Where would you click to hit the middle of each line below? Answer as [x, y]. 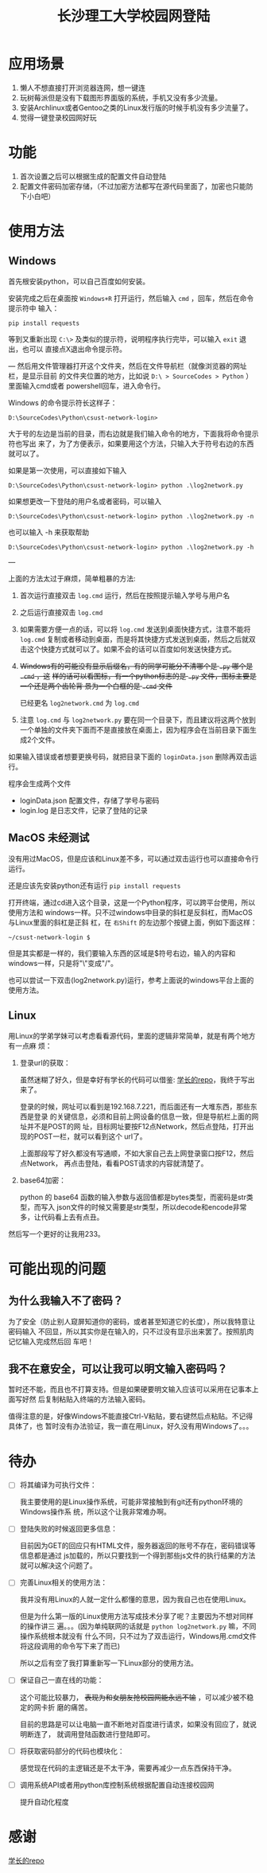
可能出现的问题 [57, 1269]
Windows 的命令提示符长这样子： [63, 402]
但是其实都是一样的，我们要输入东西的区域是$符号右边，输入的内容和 [122, 953]
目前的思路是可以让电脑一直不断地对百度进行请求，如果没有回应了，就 [135, 1724]
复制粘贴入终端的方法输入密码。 [97, 1399]
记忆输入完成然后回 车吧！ [51, 1341]
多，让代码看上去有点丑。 [62, 1217]
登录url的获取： [45, 1062]
